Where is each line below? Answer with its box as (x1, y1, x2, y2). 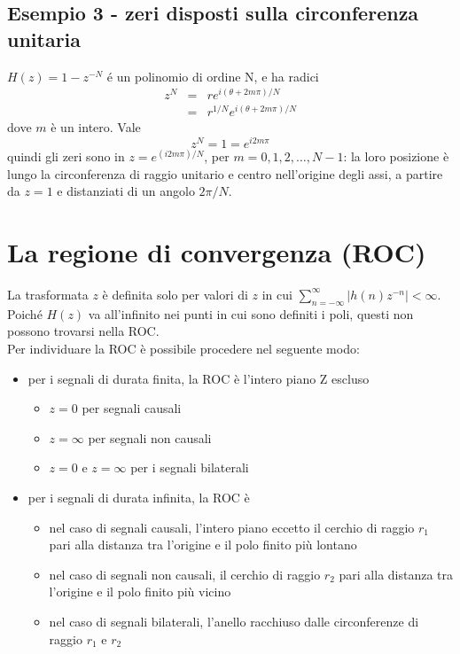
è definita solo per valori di (102, 284, 248, 303)
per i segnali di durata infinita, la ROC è (27, 487, 250, 506)
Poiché (7, 304, 43, 323)
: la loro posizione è (343, 147, 449, 166)
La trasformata (7, 284, 89, 303)
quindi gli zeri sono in (7, 147, 125, 166)
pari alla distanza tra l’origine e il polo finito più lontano (49, 535, 357, 554)
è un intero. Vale (51, 118, 141, 136)
